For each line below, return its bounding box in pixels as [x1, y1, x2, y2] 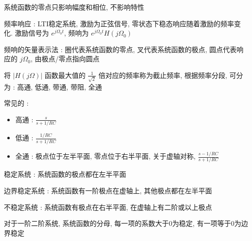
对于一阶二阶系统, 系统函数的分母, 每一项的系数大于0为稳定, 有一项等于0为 [4, 218, 241, 228]
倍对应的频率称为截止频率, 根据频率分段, [98, 70, 227, 80]
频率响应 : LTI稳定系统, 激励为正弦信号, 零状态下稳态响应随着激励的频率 [4, 18, 234, 28]
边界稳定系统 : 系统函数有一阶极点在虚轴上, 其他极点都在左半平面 [4, 185, 212, 196]
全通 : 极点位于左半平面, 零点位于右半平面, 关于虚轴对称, [15, 151, 196, 161]
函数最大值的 [44, 70, 86, 80]
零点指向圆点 [58, 54, 100, 64]
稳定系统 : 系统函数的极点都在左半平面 [4, 169, 126, 179]
